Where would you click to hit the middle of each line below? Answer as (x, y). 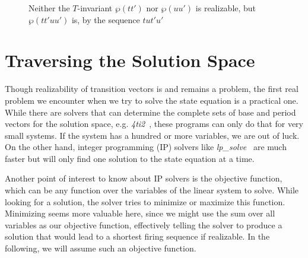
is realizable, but (226, 8)
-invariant (95, 8)
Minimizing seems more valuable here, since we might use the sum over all (140, 213)
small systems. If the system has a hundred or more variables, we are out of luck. (152, 135)
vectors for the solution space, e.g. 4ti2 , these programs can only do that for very (154, 124)
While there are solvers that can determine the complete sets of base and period (150, 112)
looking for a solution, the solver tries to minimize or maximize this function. (145, 201)
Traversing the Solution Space (130, 60)
